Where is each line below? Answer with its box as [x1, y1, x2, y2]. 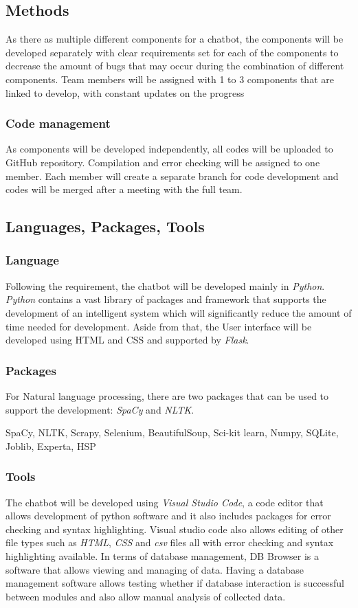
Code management [5, 115, 111, 132]
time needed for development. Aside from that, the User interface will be [5, 319, 312, 333]
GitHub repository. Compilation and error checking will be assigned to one [5, 155, 320, 169]
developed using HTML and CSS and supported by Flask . [5, 333, 249, 347]
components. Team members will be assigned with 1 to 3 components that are [5, 71, 334, 86]
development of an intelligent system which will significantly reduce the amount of [5, 305, 352, 319]
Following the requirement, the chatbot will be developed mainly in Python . [5, 278, 325, 293]
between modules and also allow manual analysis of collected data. [5, 589, 286, 603]
